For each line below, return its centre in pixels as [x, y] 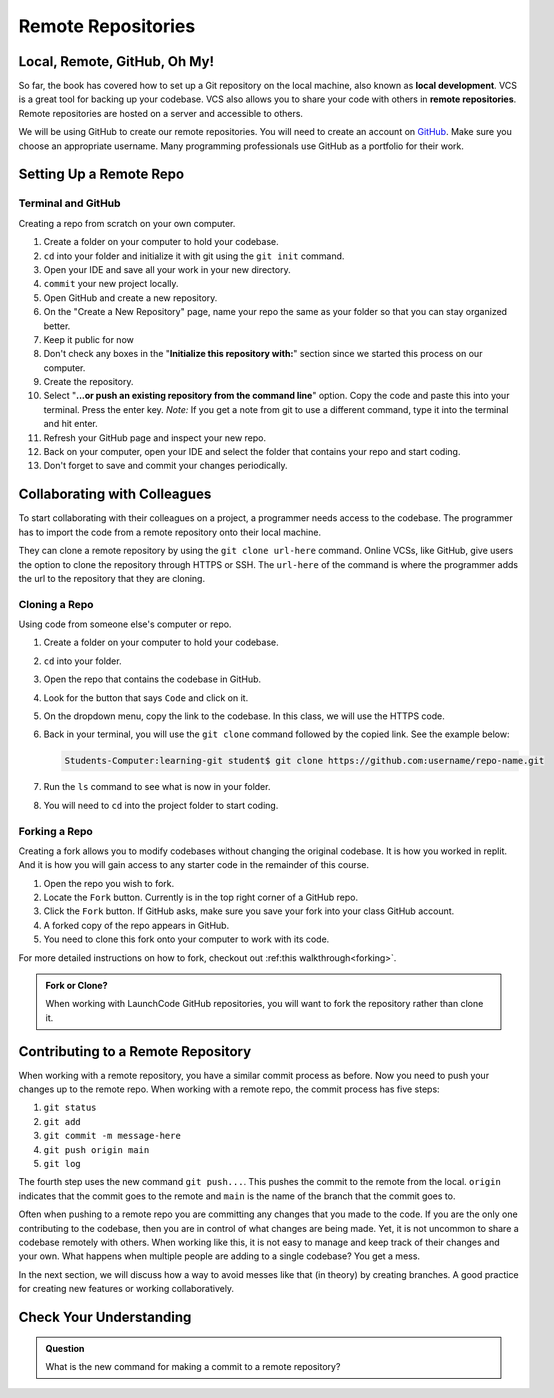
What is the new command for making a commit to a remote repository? [193, 1366]
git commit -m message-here [112, 1136]
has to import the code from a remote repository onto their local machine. [170, 532]
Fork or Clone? [76, 985]
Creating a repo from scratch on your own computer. [127, 223]
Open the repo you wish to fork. [109, 883]
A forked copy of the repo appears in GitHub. [136, 925]
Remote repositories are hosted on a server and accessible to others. [161, 113]
